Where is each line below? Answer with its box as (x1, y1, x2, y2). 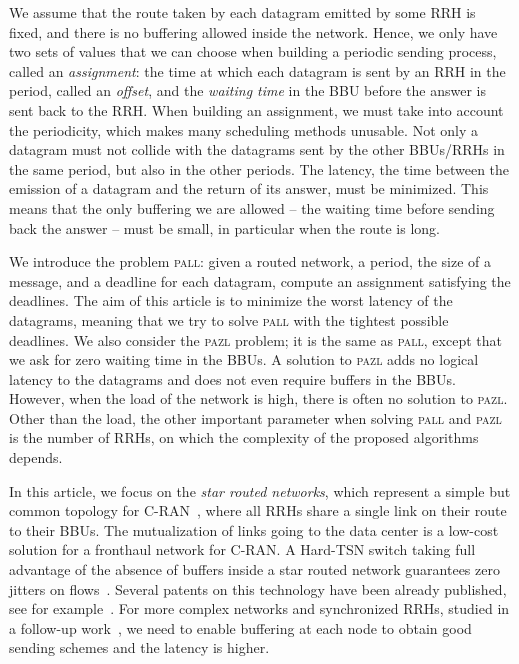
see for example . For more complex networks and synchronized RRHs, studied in (9, 598, 510, 619)
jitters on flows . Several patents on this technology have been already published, (9, 578, 507, 599)
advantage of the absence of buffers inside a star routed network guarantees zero (9, 559, 500, 580)
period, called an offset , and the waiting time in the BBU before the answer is (9, 80, 486, 101)
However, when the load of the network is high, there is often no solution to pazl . (9, 388, 508, 409)
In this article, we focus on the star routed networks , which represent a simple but (9, 480, 511, 501)
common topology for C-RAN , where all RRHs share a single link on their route (9, 500, 507, 521)
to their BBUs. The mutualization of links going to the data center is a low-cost (9, 519, 499, 540)
